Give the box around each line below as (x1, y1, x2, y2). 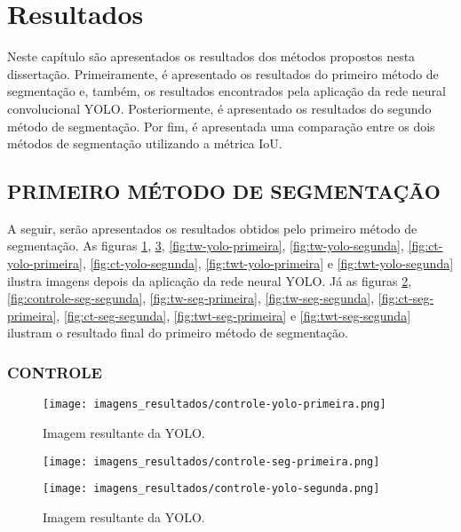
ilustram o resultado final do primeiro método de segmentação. (7, 323, 348, 342)
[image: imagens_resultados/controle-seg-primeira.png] (43, 455, 380, 468)
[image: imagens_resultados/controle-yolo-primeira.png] (43, 398, 386, 411)
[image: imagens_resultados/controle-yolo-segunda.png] (43, 482, 380, 496)
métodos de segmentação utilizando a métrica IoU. (7, 134, 282, 153)
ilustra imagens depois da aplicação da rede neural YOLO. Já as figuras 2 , (7, 271, 412, 290)
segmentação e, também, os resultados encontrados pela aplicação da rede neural (7, 82, 446, 100)
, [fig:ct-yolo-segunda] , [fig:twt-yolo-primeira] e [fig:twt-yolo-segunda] (82, 254, 454, 273)
